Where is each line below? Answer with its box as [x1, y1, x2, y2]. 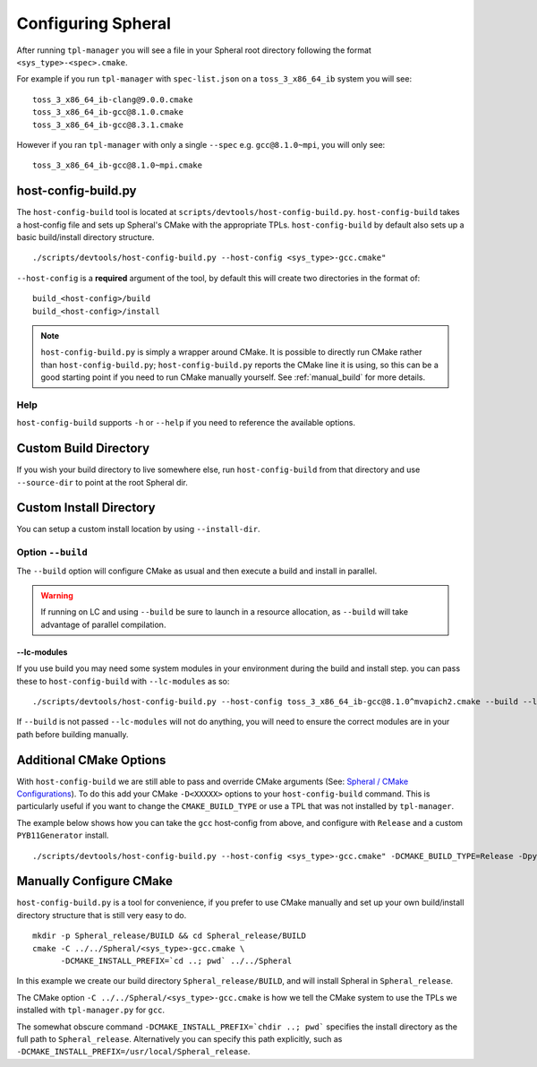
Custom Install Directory [16, 500, 156, 515]
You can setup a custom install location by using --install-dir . [16, 524, 260, 535]
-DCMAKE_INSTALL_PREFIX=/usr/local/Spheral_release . [16, 1046, 251, 1057]
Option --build [16, 546, 89, 559]
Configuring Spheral [16, 13, 172, 33]
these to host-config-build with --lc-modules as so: [16, 675, 230, 686]
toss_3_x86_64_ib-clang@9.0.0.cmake [32, 94, 193, 105]
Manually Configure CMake [16, 873, 174, 889]
